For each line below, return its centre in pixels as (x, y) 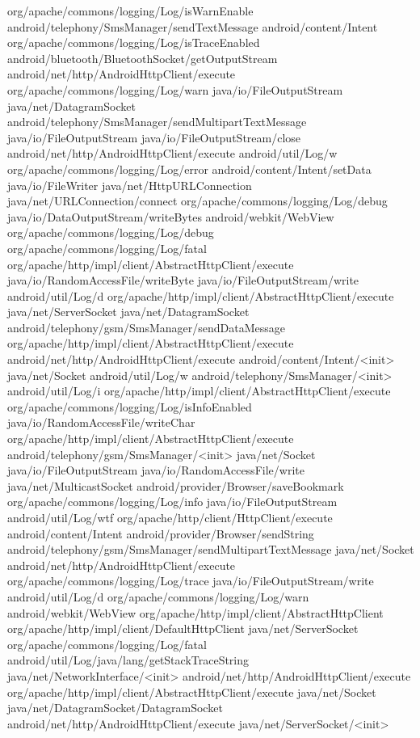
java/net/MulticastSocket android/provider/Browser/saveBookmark (176, 485)
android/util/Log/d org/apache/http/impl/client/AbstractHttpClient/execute (201, 295)
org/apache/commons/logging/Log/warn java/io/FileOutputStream (175, 89)
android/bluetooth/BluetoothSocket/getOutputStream (143, 58)
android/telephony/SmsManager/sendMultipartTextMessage (157, 122)
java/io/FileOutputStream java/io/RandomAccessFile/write (156, 470)
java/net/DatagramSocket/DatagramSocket (115, 708)
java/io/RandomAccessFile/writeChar (101, 422)
